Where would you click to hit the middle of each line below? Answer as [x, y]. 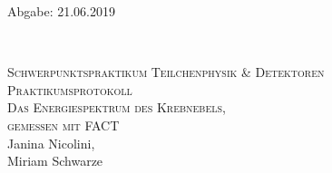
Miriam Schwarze [55, 161]
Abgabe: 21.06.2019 [62, 11]
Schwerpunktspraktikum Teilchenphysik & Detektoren [166, 72]
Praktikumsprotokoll [70, 89]
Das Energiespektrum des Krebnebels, [117, 107]
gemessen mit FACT [63, 125]
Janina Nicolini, [51, 143]
